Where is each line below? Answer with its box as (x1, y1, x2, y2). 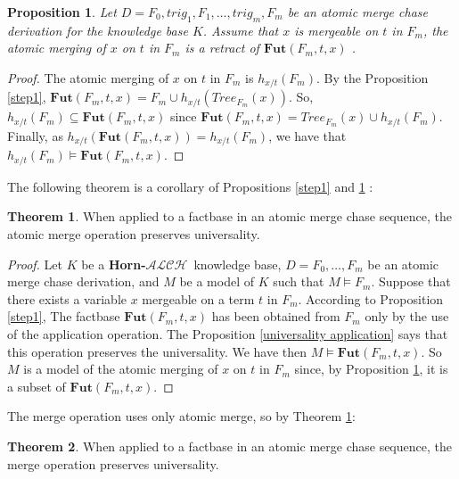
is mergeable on (294, 21, 379, 39)
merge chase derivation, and (7, 272, 160, 291)
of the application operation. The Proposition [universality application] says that (7, 324, 448, 343)
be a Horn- (81, 254, 146, 273)
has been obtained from (211, 307, 340, 326)
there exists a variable (7, 289, 127, 308)
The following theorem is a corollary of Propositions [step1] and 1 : (7, 177, 373, 195)
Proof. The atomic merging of (7, 68, 169, 87)
